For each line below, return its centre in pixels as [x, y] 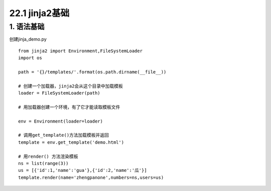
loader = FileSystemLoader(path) [59, 93]
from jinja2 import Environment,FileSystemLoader [81, 51]
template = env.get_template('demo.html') [71, 142]
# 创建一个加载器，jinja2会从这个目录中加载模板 [71, 86]
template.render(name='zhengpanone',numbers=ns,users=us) [91, 177]
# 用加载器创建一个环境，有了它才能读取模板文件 [69, 107]
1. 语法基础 [27, 27]
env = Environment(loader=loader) [60, 121]
